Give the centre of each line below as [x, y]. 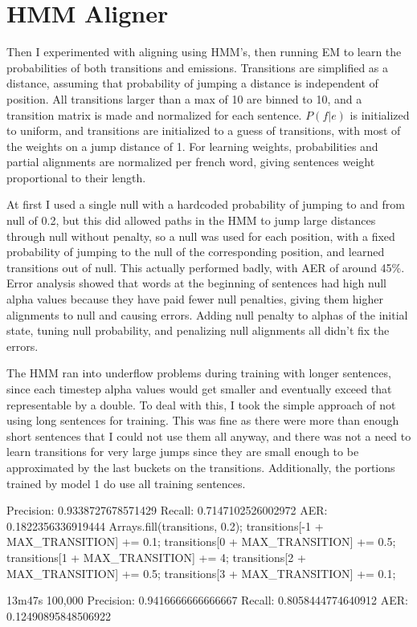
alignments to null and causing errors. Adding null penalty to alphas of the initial [207, 314]
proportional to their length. [76, 177]
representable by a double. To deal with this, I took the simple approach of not [201, 404]
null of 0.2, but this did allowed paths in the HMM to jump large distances [191, 220]
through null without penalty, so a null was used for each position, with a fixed [201, 236]
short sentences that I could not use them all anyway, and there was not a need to [209, 436]
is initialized [380, 114]
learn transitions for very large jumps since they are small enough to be [183, 452]
